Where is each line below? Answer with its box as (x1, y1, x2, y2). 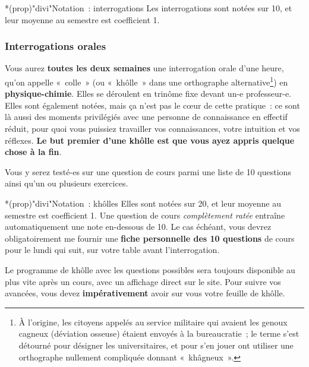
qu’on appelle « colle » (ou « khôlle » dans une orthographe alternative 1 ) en (5, 74, 288, 88)
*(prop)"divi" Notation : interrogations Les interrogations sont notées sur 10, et (5, 2, 292, 14)
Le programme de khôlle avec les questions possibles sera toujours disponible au (5, 263, 295, 276)
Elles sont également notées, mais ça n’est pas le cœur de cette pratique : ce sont (5, 99, 300, 111)
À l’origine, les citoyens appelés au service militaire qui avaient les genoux (18, 315, 288, 328)
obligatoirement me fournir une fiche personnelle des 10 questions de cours (5, 232, 295, 244)
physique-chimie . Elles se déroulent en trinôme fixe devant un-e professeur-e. (5, 87, 292, 100)
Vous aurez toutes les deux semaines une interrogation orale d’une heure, (5, 62, 284, 74)
